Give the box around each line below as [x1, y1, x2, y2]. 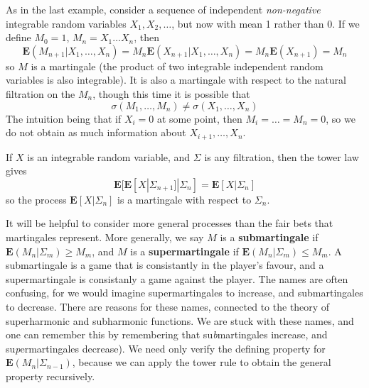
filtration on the [6, 86, 75, 101]
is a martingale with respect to [117, 192, 252, 206]
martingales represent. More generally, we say [6, 229, 204, 244]
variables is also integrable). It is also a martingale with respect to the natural [6, 72, 346, 87]
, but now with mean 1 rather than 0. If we [171, 16, 360, 31]
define [6, 30, 31, 45]
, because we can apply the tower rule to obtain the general [72, 355, 331, 370]
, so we [326, 111, 355, 126]
